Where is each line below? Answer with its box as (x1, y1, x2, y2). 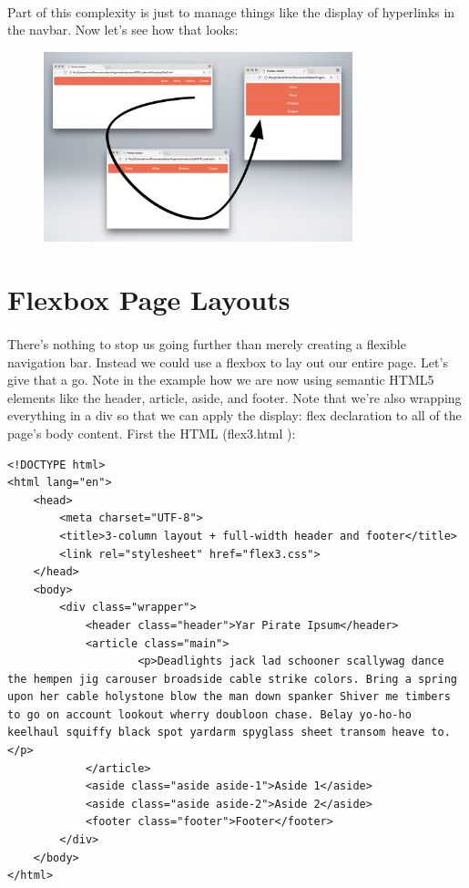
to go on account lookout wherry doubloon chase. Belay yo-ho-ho (7, 707, 412, 721)
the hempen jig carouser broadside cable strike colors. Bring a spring (7, 672, 457, 686)
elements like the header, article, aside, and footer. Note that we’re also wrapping (7, 387, 462, 407)
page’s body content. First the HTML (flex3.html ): (7, 423, 296, 442)
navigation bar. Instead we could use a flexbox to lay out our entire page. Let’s (7, 352, 448, 371)
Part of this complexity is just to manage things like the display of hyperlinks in (7, 2, 455, 21)
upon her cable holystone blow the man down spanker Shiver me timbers (7, 690, 451, 704)
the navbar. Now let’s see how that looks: (7, 20, 239, 39)
